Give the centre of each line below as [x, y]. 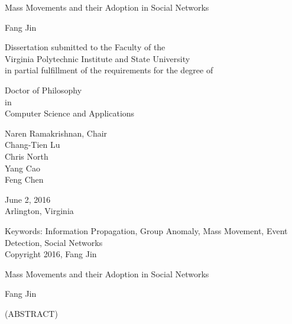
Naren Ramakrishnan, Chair [56, 133]
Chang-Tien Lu [33, 145]
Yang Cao [22, 168]
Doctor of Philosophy [43, 90]
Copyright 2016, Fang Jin [51, 254]
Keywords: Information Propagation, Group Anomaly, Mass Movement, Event [146, 230]
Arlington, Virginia [39, 211]
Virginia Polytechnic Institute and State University [98, 58]
